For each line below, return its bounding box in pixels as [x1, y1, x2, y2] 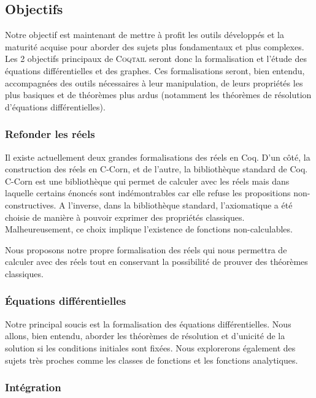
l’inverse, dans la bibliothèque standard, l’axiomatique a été [68, 198, 293, 211]
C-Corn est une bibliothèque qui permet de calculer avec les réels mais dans [5, 174, 290, 187]
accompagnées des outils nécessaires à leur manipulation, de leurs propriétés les [5, 76, 303, 89]
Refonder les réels [5, 126, 95, 142]
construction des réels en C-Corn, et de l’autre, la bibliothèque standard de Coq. [5, 163, 308, 175]
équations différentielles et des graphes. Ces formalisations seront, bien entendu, [5, 64, 305, 77]
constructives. [5, 198, 56, 211]
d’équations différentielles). [5, 100, 106, 113]
